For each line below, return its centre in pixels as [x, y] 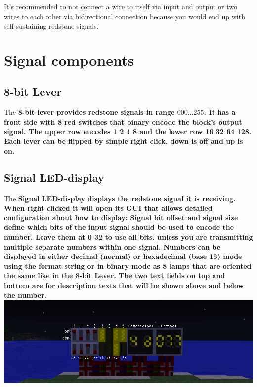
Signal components [69, 60]
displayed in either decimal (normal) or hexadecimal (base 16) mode [123, 256]
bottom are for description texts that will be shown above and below [124, 285]
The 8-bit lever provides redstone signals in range [89, 112]
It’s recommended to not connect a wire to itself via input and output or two [121, 6]
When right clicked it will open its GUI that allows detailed [108, 208]
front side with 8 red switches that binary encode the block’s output [123, 121]
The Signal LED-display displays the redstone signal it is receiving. [120, 198]
